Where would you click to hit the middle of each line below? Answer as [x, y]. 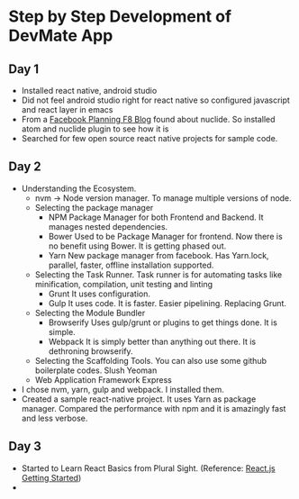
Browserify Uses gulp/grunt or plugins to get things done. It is [163, 322]
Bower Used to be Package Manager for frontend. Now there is [165, 236]
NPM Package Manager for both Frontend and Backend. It [156, 217]
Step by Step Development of [120, 17]
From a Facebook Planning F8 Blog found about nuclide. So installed [148, 119]
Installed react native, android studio [89, 91]
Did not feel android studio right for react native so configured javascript [155, 100]
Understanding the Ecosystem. [79, 188]
